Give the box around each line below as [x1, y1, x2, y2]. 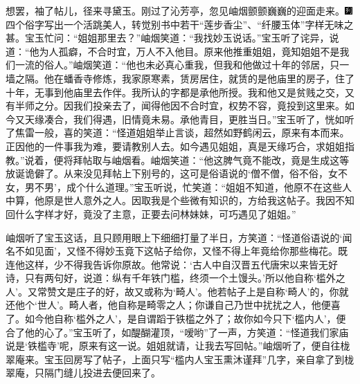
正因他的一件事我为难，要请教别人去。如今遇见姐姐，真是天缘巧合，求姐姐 [6, 138, 345, 153]
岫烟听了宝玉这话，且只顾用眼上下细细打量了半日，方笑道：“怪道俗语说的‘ [6, 230, 343, 244]
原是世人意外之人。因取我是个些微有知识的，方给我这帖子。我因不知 [44, 193, 354, 208]
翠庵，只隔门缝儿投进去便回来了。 [6, 365, 161, 380]
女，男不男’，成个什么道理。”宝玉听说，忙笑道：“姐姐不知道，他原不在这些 [6, 179, 343, 194]
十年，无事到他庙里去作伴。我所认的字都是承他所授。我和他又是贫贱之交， [6, 84, 345, 99]
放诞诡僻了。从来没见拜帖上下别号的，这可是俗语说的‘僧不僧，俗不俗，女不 [6, 166, 348, 181]
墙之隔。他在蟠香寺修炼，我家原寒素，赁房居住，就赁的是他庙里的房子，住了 [6, 71, 354, 85]
